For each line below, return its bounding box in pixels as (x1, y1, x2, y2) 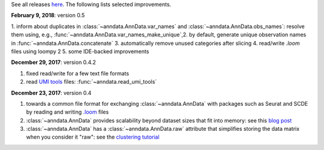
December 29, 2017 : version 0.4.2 (11, 59, 96, 66)
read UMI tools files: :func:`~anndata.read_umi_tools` (26, 78, 157, 85)
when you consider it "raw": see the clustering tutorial (26, 133, 160, 140)
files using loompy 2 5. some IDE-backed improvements (11, 48, 149, 55)
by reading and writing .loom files (26, 108, 109, 116)
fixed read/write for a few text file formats (26, 69, 129, 77)
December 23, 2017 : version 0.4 (11, 89, 92, 96)
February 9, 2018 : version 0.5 (11, 12, 85, 19)
